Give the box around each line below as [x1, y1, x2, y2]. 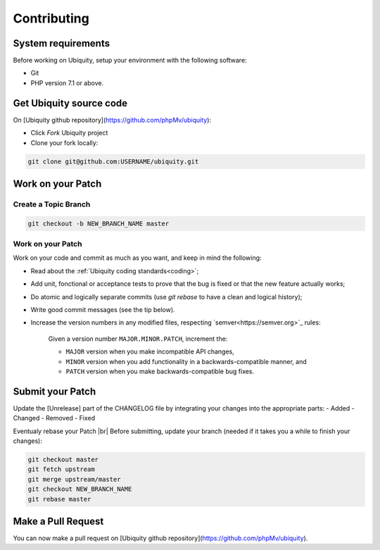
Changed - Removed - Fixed [13, 414, 95, 423]
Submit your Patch [13, 385, 96, 397]
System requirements [13, 37, 110, 49]
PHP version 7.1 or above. [30, 78, 104, 87]
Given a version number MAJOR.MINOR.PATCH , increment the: [48, 335, 228, 343]
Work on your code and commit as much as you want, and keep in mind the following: [13, 254, 262, 262]
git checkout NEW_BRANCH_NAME [27, 485, 132, 493]
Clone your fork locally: [30, 138, 99, 147]
